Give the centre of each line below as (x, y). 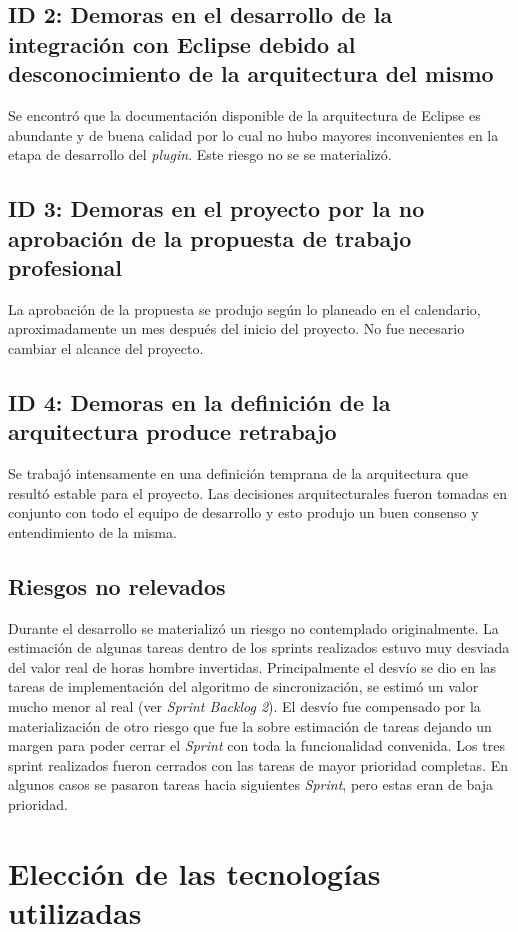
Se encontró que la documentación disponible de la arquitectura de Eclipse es (244, 114)
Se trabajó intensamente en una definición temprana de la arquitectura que (238, 473)
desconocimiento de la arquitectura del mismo (251, 73)
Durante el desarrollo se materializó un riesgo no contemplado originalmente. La (253, 627)
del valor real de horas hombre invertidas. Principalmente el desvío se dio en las (252, 666)
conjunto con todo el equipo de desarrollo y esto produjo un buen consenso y (243, 512)
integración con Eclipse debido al (182, 43)
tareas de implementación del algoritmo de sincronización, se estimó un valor (243, 686)
